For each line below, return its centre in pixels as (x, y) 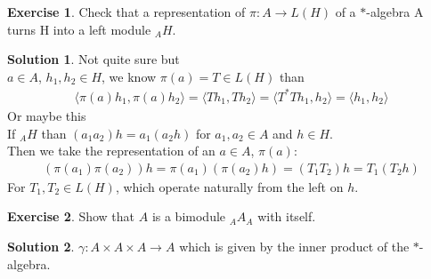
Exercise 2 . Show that (71, 216)
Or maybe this (47, 115)
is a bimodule (189, 216)
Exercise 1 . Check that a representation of (126, 12)
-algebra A (395, 12)
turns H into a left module (79, 29)
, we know (129, 76)
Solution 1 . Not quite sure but (94, 59)
